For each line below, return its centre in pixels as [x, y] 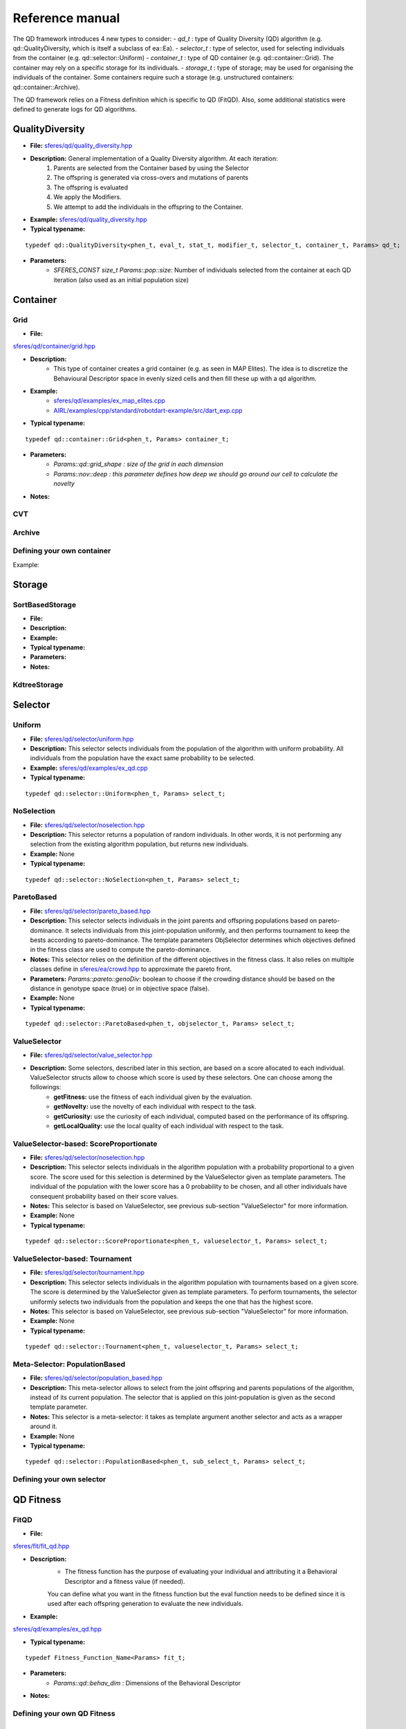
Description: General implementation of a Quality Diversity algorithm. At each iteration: [154, 158]
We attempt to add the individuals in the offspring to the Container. [148, 207]
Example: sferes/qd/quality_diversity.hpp [89, 219]
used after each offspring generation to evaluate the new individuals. [145, 1604]
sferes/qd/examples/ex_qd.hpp [57, 1629]
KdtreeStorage [38, 685]
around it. [44, 1426]
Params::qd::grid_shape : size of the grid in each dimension [139, 464]
